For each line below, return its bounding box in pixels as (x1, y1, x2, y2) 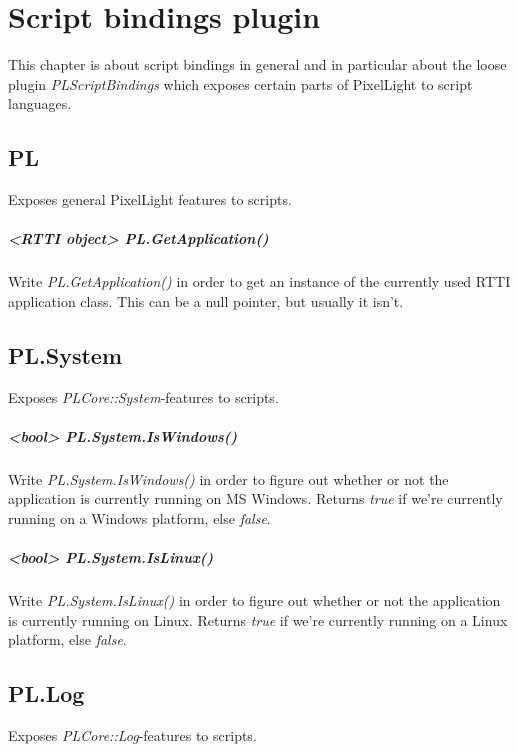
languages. (8, 93, 72, 114)
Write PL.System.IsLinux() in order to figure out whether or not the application (8, 590, 501, 611)
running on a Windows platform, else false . (8, 508, 271, 528)
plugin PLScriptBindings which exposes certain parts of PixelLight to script (8, 73, 473, 94)
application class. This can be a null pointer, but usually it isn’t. (8, 290, 404, 311)
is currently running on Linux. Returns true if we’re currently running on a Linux (8, 609, 508, 630)
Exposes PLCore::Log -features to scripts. (8, 725, 257, 746)
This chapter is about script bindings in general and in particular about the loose (8, 54, 507, 75)
